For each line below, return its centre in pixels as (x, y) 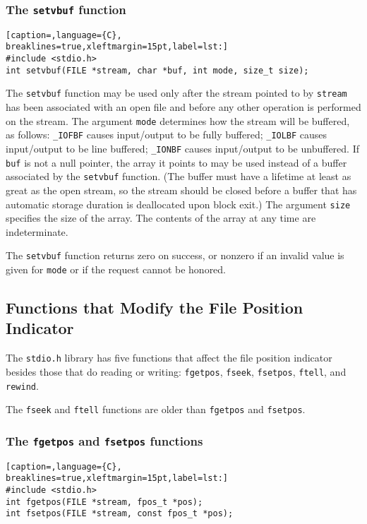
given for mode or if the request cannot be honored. (116, 269)
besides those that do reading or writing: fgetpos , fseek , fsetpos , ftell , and (176, 371)
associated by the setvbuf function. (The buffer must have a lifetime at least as (179, 176)
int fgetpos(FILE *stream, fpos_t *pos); (104, 502)
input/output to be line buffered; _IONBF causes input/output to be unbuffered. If (182, 148)
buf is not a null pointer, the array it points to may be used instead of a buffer (176, 162)
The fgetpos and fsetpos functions (104, 440)
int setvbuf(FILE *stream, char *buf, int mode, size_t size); (157, 70)
